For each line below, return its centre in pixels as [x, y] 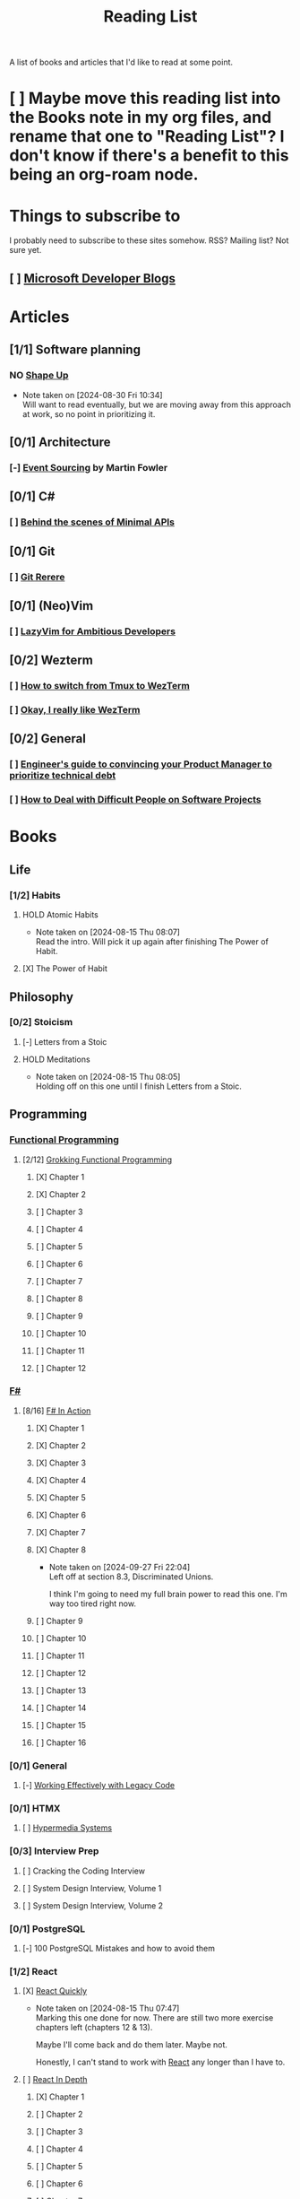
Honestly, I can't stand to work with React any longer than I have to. [160, 2062]
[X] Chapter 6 [61, 1515]
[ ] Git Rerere [37, 577]
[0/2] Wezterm [51, 661]
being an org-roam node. [104, 174]
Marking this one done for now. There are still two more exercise [154, 2018]
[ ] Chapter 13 [61, 1690]
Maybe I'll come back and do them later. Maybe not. [132, 2045]
